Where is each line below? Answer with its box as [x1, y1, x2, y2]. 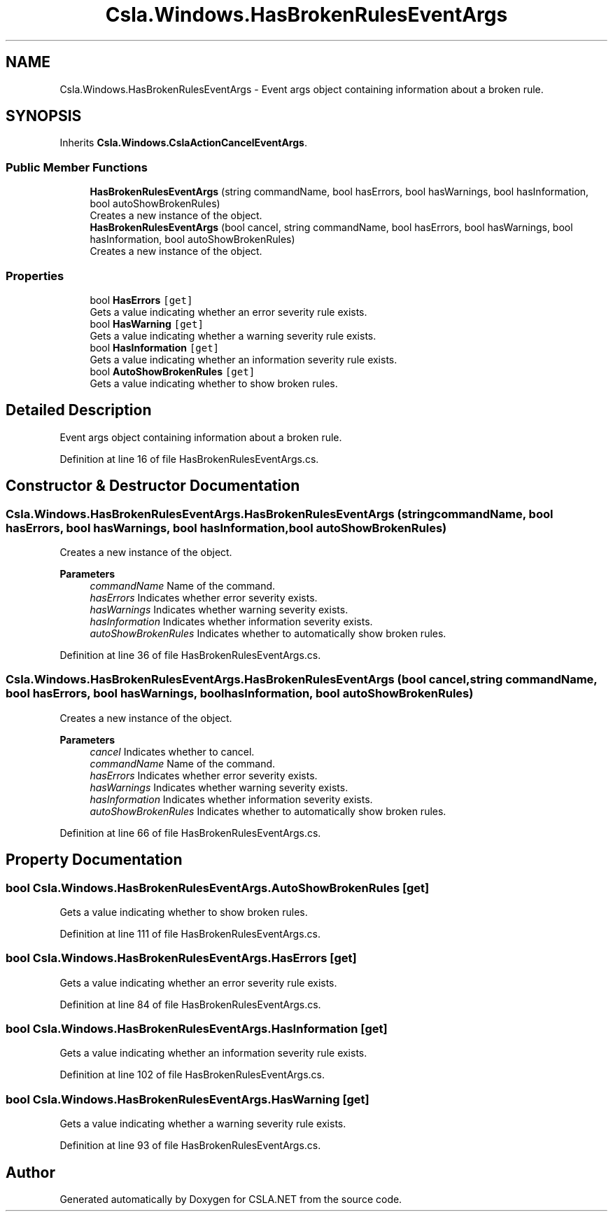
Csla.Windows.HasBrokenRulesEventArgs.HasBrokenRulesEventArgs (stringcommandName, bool [6, 506, 554, 521]
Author [6, 1163, 55, 1181]
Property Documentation [6, 851, 183, 869]
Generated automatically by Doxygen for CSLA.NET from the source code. [59, 1193, 402, 1206]
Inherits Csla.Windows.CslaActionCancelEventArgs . [59, 137, 307, 149]
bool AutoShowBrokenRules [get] [90, 365, 255, 377]
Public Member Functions [6, 160, 148, 174]
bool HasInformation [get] [90, 341, 220, 354]
